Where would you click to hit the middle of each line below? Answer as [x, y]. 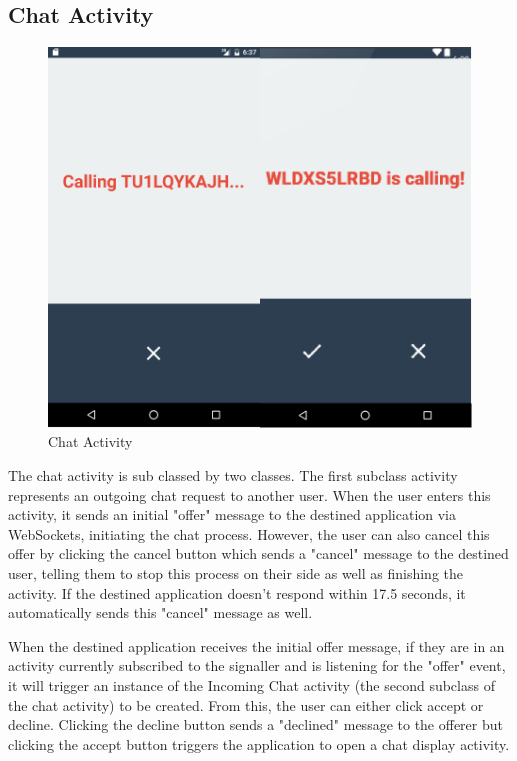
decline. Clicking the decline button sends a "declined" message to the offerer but [255, 724]
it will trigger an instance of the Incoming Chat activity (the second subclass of [251, 684]
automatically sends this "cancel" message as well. [160, 612]
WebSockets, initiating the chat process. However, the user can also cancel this [249, 533]
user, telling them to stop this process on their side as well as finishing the [235, 573]
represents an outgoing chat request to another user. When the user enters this [249, 494]
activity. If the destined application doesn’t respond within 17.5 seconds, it [237, 592]
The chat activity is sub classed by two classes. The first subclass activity [233, 475]
